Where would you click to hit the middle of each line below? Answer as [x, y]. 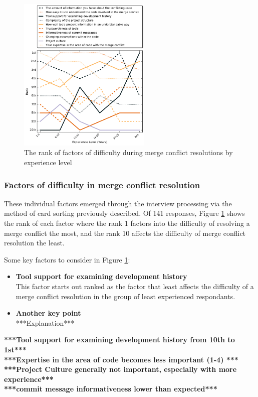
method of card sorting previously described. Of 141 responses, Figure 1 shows [124, 213]
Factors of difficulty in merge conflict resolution [102, 184]
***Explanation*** [45, 322]
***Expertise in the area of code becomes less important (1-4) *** [121, 359]
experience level [48, 162]
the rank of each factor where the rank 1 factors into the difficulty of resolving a [127, 223]
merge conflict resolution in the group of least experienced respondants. [125, 296]
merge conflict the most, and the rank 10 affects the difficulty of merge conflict [125, 233]
